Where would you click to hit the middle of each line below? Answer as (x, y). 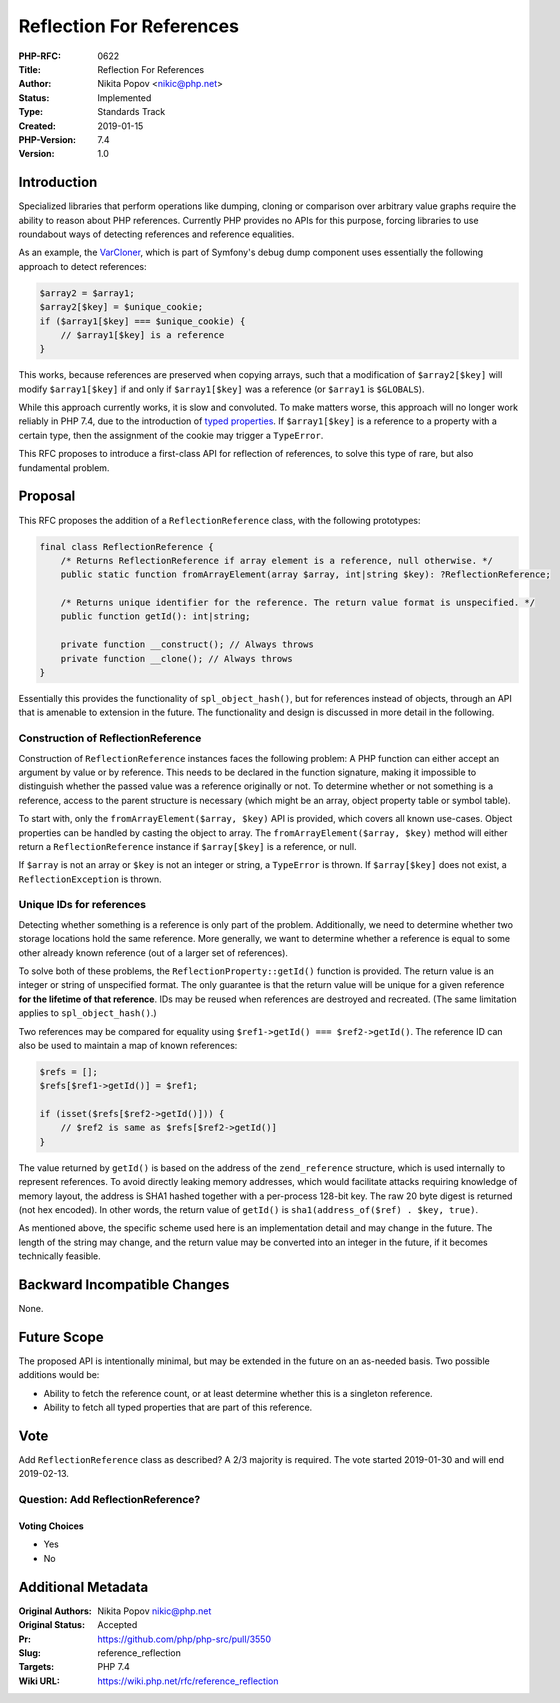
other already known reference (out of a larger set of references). (153, 952)
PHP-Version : (47, 139)
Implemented (124, 97)
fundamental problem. (64, 467)
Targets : (36, 1667)
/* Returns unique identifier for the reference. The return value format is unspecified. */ (297, 603)
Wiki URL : (39, 1681)
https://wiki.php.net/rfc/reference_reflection (188, 1681)
